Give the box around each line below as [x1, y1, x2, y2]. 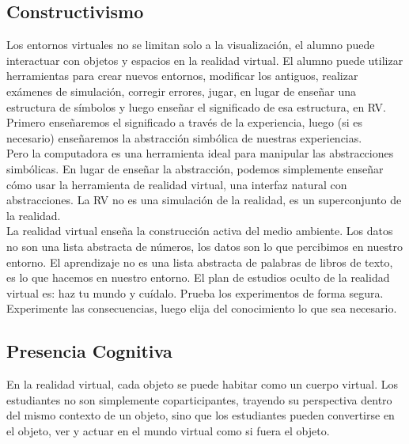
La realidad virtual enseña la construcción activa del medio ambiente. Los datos [6, 222, 393, 239]
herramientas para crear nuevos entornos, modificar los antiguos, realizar [6, 67, 358, 84]
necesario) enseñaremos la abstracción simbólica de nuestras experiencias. [6, 129, 362, 146]
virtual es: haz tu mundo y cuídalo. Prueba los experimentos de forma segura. [6, 284, 384, 301]
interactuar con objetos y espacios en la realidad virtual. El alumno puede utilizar [6, 51, 403, 68]
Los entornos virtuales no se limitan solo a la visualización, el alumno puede [6, 36, 375, 53]
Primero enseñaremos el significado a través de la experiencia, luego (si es [6, 114, 362, 131]
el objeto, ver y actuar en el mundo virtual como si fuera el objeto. [6, 422, 330, 438]
